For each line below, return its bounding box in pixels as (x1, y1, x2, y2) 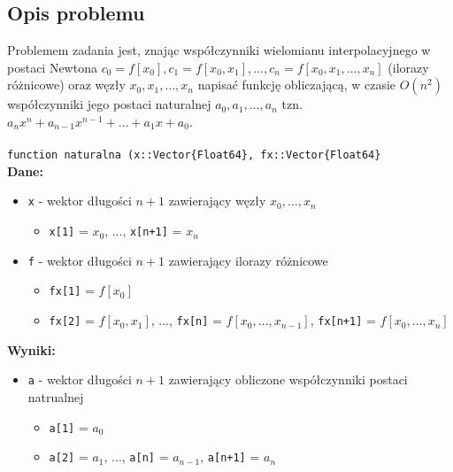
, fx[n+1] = (310, 311, 376, 329)
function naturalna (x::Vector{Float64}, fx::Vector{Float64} (7, 149, 381, 162)
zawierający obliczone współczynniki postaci (168, 370, 408, 389)
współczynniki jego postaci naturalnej (7, 95, 211, 113)
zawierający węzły (168, 191, 266, 210)
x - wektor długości (27, 191, 132, 210)
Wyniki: (7, 340, 56, 359)
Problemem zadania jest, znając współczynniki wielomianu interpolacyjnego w (7, 41, 431, 59)
